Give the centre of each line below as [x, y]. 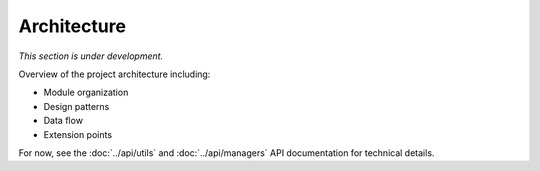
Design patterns [76, 106]
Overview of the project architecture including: [114, 74]
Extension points [78, 134]
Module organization [86, 92]
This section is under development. [91, 56]
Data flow [63, 121]
